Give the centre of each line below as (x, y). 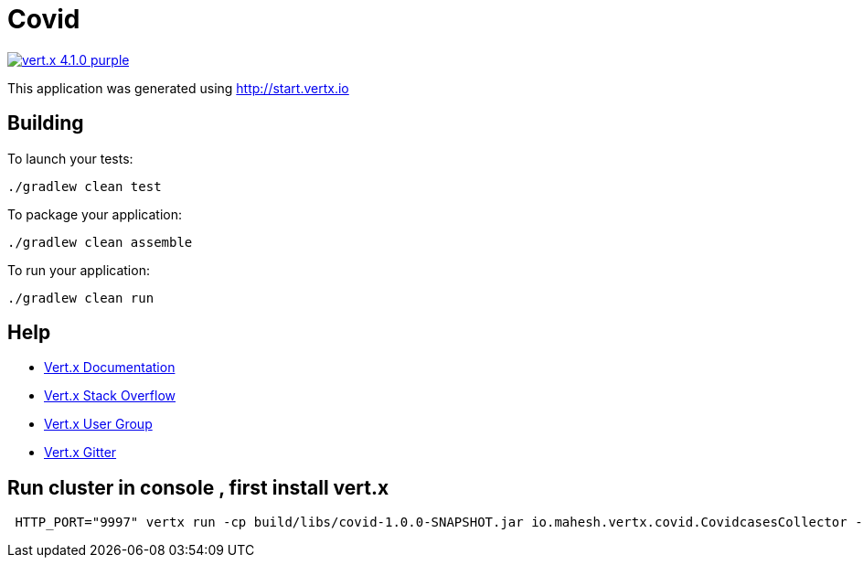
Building (46, 123)
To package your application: (95, 214)
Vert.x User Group (98, 424)
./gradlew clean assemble (100, 242)
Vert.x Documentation (110, 368)
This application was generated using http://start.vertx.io (178, 88)
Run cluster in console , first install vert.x (198, 487)
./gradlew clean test (85, 186)
